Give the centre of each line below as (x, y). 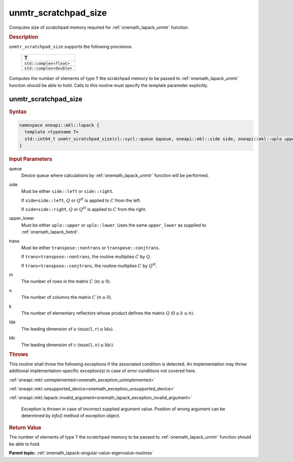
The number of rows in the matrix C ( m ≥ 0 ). (66, 281)
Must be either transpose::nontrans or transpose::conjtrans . (91, 248)
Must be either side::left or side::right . (67, 191)
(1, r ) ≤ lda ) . (101, 329)
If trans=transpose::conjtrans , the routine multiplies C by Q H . (89, 265)
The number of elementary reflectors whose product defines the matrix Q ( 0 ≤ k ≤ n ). (108, 313)
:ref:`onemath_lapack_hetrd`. (50, 232)
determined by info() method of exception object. (71, 416)
